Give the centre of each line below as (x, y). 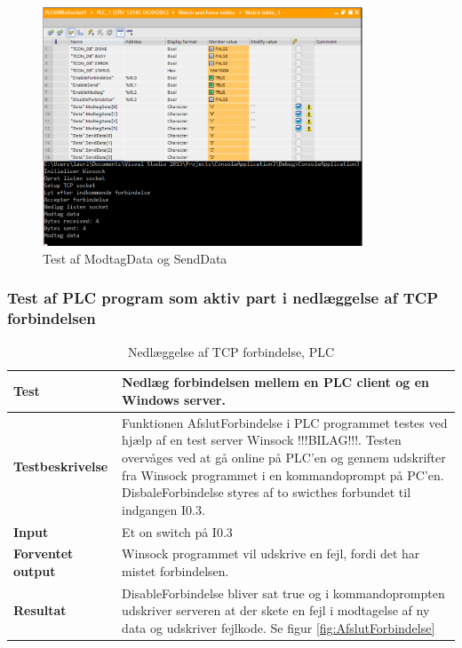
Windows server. (174, 399)
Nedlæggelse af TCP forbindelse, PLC (231, 351)
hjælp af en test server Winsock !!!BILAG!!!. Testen (262, 440)
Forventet (44, 553)
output (35, 570)
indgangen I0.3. (163, 509)
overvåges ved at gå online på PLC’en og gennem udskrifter (284, 457)
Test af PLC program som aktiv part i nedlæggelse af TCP (223, 298)
